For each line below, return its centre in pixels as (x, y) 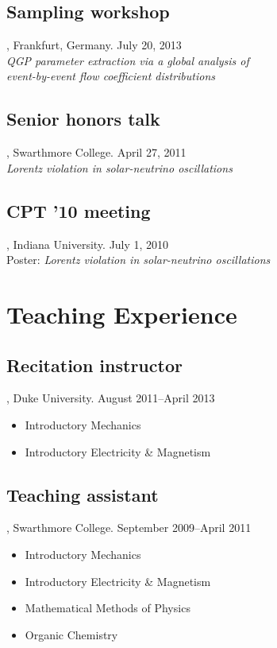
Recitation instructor (94, 365)
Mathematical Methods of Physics (108, 608)
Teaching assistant (83, 494)
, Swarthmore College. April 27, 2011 (96, 152)
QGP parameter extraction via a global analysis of (128, 60)
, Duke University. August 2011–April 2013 (111, 398)
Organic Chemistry (71, 634)
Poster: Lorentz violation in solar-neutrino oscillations (138, 260)
